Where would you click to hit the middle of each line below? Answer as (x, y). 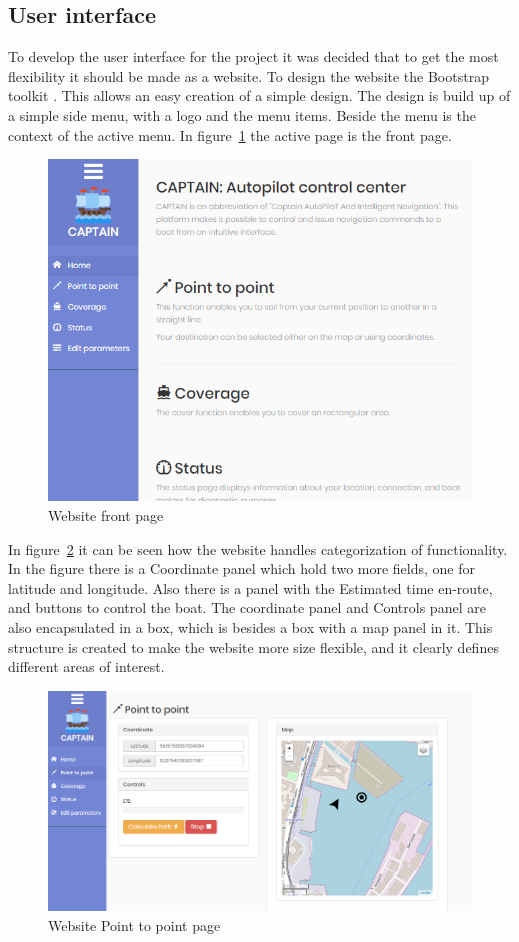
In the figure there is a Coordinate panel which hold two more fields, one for (242, 568)
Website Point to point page (134, 925)
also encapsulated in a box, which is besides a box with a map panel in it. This (250, 627)
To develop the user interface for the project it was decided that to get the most (253, 56)
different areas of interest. (86, 666)
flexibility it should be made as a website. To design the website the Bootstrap (248, 75)
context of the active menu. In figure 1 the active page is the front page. (230, 134)
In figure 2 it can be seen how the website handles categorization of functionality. (258, 548)
